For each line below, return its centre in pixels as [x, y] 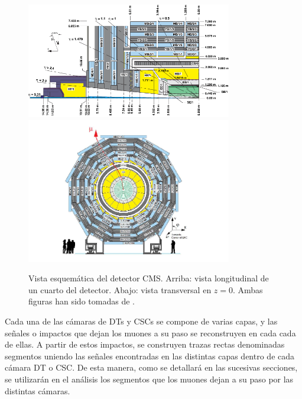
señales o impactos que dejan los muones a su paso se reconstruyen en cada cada [150, 332]
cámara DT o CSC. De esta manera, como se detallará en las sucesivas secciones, [151, 367]
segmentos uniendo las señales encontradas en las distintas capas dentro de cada [150, 356]
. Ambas [248, 289]
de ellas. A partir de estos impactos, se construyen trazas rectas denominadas [145, 344]
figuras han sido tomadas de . [82, 301]
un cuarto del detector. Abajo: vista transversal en [120, 289]
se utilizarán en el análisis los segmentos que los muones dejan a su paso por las [149, 379]
